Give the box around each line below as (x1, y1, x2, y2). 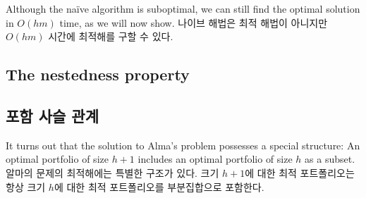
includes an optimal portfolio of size (138, 151, 293, 166)
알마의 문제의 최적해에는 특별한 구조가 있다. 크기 (6, 165, 219, 180)
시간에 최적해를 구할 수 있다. (48, 29, 173, 44)
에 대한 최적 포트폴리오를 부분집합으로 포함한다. (54, 179, 264, 194)
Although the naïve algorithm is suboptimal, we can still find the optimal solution (6, 1, 360, 16)
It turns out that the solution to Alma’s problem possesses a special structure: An (6, 137, 360, 152)
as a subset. (305, 151, 355, 166)
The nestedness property (6, 63, 190, 85)
